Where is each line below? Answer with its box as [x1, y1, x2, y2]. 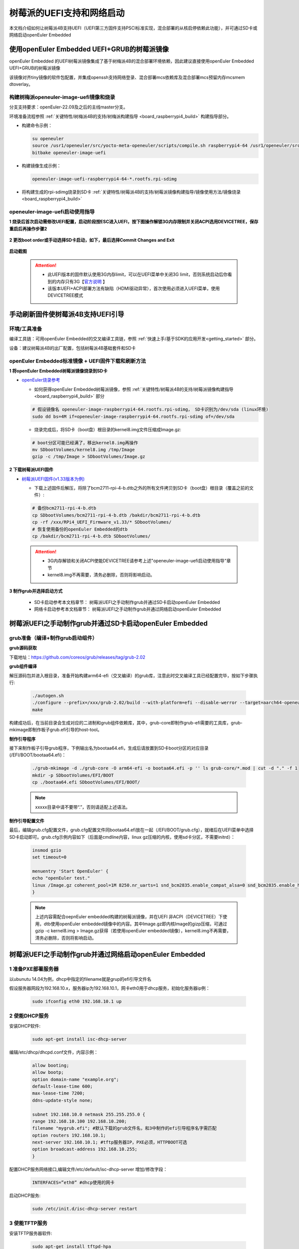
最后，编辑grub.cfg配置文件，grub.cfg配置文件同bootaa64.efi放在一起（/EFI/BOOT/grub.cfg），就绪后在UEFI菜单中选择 [9, 827, 254, 833]
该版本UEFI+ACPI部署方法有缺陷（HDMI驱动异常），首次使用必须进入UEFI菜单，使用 [47, 285, 220, 291]
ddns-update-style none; [32, 1097, 93, 1103]
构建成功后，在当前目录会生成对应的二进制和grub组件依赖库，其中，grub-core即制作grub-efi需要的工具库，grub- [9, 719, 243, 725]
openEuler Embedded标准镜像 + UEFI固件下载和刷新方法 [9, 357, 147, 364]
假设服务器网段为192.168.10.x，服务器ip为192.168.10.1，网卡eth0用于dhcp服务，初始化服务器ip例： [9, 985, 210, 991]
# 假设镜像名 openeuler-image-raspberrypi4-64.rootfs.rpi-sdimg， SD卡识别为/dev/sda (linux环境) [32, 407, 269, 412]
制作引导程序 [9, 736, 36, 742]
